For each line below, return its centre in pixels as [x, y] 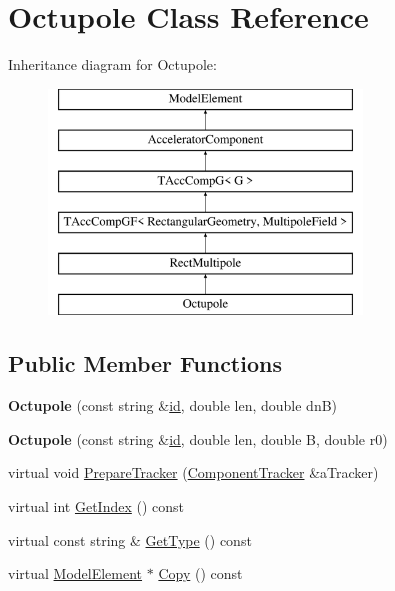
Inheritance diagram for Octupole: [112, 64]
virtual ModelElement [75, 573]
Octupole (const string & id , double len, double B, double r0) [198, 438]
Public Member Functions [145, 363]
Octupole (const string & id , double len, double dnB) [173, 405]
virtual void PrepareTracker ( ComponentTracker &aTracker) [193, 472]
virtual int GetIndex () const [96, 506]
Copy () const [200, 573]
